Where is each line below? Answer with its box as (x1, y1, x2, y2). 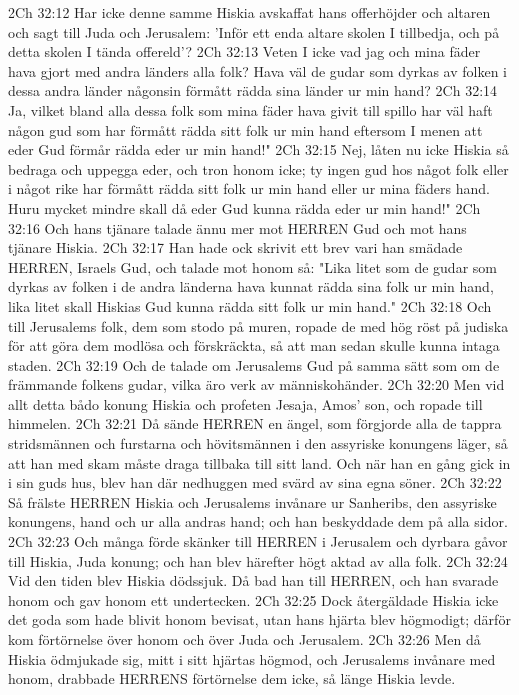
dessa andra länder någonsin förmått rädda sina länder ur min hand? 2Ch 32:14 (8, 80, 498, 101)
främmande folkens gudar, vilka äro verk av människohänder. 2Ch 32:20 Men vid (8, 374, 505, 395)
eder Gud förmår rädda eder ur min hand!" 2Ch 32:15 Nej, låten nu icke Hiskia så (8, 139, 509, 160)
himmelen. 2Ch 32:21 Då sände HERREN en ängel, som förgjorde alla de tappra (8, 413, 502, 434)
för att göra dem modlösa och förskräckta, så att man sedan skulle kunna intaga (8, 335, 500, 356)
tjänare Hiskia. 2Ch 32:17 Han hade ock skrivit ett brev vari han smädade (8, 237, 463, 258)
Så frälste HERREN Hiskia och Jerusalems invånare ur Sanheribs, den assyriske (8, 491, 497, 512)
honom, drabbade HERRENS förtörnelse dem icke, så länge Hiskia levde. (8, 668, 456, 689)
